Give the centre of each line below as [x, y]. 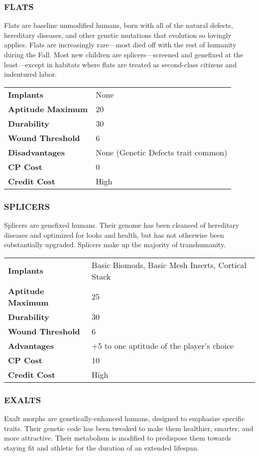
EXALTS [23, 399]
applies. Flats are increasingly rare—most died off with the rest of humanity [120, 45]
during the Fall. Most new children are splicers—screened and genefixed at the [124, 54]
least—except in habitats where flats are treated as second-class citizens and [120, 64]
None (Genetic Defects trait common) [162, 152]
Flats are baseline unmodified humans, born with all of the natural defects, [119, 25]
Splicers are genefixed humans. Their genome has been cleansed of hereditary [122, 225]
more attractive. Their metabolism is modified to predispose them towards [118, 438]
